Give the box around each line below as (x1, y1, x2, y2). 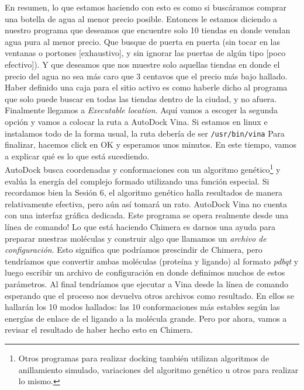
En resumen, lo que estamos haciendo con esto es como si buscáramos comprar (5, 1, 286, 13)
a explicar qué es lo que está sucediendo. (5, 149, 150, 162)
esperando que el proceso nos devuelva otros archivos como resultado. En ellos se (5, 289, 294, 301)
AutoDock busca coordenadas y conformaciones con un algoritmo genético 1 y (5, 162, 281, 176)
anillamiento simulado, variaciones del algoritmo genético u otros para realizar (18, 363, 299, 375)
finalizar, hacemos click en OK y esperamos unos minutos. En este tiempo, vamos (5, 138, 296, 151)
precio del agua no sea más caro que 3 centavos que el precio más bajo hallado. (5, 69, 288, 82)
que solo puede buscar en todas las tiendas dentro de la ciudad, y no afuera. (5, 92, 277, 105)
